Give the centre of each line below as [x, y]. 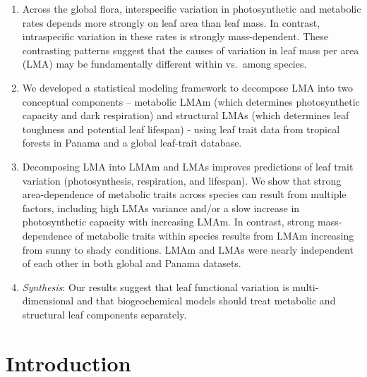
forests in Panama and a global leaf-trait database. [132, 143]
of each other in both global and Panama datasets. [132, 263]
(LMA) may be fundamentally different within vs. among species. [164, 64]
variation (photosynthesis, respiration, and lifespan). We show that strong [182, 180]
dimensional [48, 301]
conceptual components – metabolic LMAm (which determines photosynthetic [191, 101]
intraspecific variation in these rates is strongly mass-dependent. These [175, 36]
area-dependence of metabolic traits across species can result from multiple [184, 194]
